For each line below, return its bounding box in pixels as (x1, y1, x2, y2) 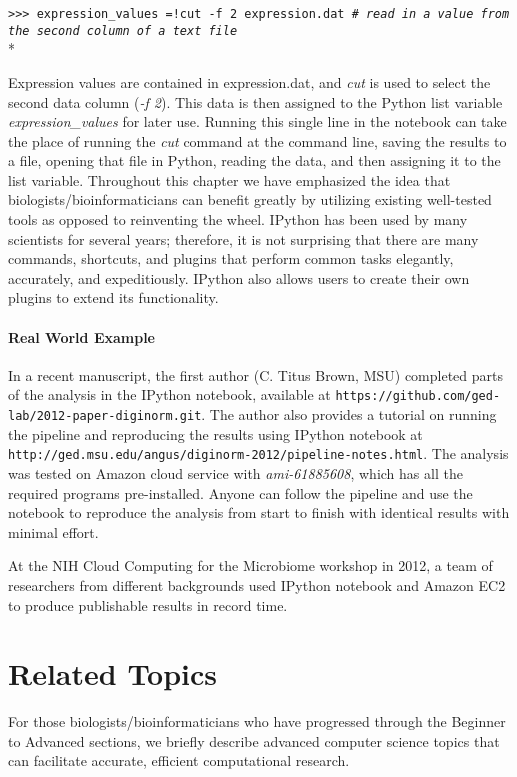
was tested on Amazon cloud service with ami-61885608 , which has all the (8, 462, 463, 483)
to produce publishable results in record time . (8, 594, 288, 615)
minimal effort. (8, 521, 99, 542)
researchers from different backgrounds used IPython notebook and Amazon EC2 (8, 574, 506, 595)
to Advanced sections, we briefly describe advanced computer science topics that (8, 730, 500, 751)
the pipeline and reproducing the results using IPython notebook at (8, 423, 423, 444)
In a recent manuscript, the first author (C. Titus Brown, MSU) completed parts (8, 364, 504, 385)
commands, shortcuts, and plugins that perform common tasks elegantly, (8, 248, 454, 269)
